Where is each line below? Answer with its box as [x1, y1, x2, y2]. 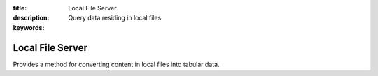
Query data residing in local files [68, 14, 162, 22]
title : [13, 4, 27, 12]
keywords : [13, 23, 45, 31]
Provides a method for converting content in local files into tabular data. [13, 60, 220, 68]
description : [13, 14, 50, 22]
